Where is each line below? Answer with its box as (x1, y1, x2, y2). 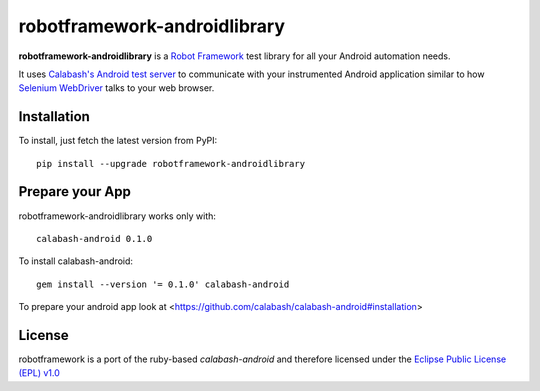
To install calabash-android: (18, 255, 134, 267)
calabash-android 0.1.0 (36, 233, 153, 244)
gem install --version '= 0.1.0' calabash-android (36, 278, 290, 290)
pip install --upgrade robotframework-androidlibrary (36, 158, 305, 169)
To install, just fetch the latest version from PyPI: (18, 135, 218, 147)
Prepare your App (18, 183, 132, 200)
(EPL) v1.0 (18, 367, 60, 379)
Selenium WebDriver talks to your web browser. (18, 82, 215, 94)
